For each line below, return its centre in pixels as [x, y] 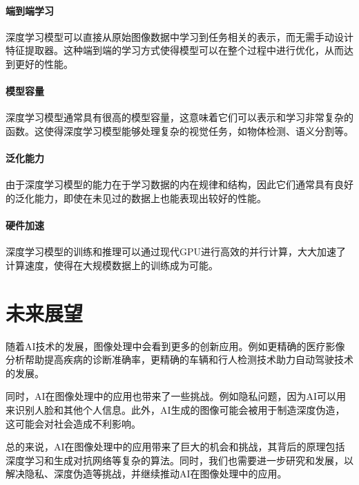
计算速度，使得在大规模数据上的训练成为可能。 [112, 265]
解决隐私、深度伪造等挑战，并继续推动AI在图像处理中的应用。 [146, 474]
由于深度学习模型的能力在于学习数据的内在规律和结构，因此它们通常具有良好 [179, 184]
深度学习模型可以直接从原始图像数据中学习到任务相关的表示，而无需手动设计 [179, 36]
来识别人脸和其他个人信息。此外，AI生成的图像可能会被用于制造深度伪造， [175, 410]
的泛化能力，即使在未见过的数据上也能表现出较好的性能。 [136, 198]
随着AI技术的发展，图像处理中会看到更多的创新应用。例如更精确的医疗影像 [175, 346]
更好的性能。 [44, 63]
